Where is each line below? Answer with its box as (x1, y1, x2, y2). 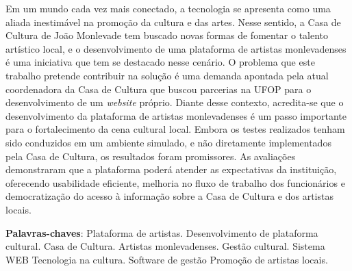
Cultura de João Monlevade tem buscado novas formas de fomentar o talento (5, 28, 329, 42)
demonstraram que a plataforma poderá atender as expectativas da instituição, (5, 162, 337, 177)
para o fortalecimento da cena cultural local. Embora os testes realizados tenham (5, 122, 345, 136)
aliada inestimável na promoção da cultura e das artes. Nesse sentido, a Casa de (5, 14, 341, 29)
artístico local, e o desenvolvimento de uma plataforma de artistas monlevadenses (5, 41, 347, 55)
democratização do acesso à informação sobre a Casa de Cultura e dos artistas (5, 189, 334, 203)
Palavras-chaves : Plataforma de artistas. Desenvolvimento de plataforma (5, 225, 318, 240)
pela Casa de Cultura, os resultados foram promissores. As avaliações (5, 149, 296, 163)
